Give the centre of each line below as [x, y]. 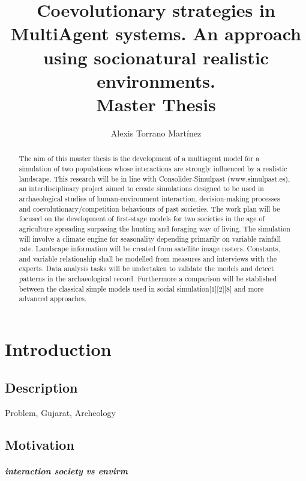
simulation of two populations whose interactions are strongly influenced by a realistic [153, 168]
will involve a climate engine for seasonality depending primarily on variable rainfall [150, 238]
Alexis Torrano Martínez [156, 133]
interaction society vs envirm [66, 471]
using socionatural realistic [156, 57]
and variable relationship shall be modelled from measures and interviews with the [148, 258]
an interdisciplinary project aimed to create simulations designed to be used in [141, 188]
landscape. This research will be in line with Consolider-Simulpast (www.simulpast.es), [154, 178]
